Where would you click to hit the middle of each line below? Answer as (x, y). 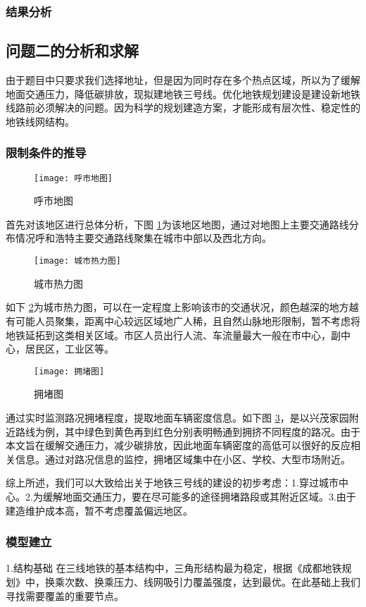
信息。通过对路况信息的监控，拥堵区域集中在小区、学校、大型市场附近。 (183, 459)
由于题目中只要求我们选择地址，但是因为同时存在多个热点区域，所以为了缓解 (183, 80)
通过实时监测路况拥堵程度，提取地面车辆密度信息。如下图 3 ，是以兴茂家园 (177, 417)
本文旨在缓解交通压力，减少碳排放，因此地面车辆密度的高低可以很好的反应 (178, 445)
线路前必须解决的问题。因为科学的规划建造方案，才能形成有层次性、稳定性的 (183, 108)
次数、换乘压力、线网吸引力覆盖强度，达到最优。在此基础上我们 (212, 581)
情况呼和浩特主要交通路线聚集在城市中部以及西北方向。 (143, 238)
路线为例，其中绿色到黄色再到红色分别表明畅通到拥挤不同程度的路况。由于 (188, 431)
